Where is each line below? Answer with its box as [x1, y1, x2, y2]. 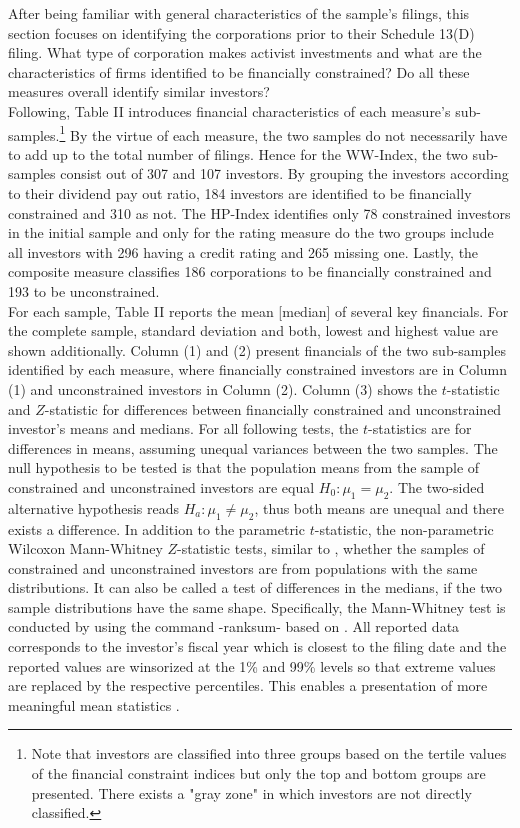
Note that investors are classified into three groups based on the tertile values [31, 743, 507, 764]
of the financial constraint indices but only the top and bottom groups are [31, 763, 486, 784]
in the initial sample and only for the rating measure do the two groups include [8, 222, 494, 243]
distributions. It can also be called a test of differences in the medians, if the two [8, 577, 503, 598]
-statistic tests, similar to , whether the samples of [177, 538, 485, 559]
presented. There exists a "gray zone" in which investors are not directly [31, 782, 472, 803]
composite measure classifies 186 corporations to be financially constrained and [8, 261, 492, 282]
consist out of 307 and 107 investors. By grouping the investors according [60, 163, 509, 184]
